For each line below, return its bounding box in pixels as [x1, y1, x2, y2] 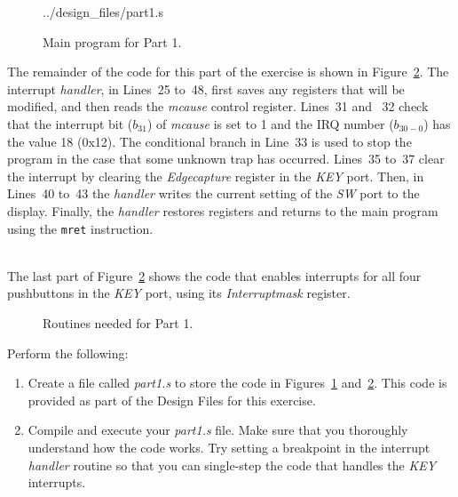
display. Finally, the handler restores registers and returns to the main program [7, 201, 438, 220]
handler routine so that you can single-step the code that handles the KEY [28, 455, 437, 474]
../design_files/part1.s [43, 3, 164, 20]
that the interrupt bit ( [7, 114, 133, 132]
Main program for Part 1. [43, 32, 182, 51]
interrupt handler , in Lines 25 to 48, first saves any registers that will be [7, 79, 405, 98]
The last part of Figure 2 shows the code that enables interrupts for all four [7, 266, 422, 285]
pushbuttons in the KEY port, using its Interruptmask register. [7, 284, 351, 302]
